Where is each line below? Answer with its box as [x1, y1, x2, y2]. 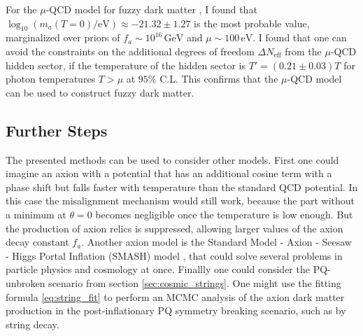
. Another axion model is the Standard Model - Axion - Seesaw [81, 234, 352, 249]
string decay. [6, 316, 59, 331]
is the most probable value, [194, 15, 310, 30]
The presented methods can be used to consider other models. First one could [6, 152, 339, 167]
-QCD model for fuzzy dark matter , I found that [45, 2, 257, 16]
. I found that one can [252, 30, 347, 45]
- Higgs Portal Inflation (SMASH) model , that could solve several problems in [6, 248, 343, 262]
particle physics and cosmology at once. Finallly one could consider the [6, 262, 310, 276]
